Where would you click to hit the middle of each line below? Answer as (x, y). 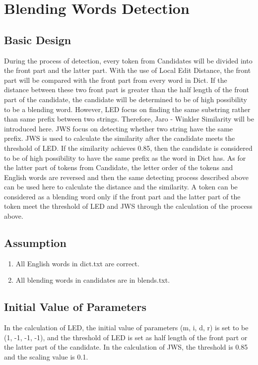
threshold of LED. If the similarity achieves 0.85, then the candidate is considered (128, 148)
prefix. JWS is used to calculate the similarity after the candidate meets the (120, 138)
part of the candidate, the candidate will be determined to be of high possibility (126, 99)
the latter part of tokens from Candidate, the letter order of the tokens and (119, 167)
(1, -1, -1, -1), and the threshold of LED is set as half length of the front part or (126, 337)
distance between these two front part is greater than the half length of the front (127, 90)
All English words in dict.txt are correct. (77, 263)
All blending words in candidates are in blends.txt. (93, 280)
